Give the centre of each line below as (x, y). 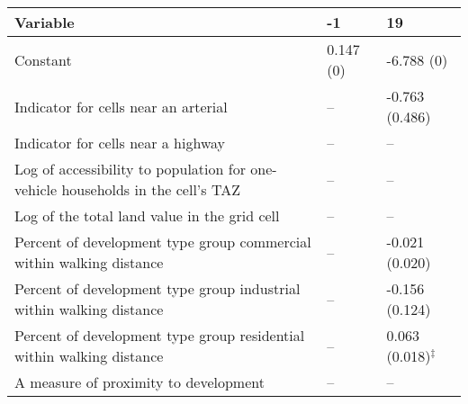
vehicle (36, 189)
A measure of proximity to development (139, 382)
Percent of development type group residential (160, 335)
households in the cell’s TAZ (151, 189)
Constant (43, 59)
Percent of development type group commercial (163, 242)
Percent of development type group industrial (157, 288)
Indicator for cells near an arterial (121, 106)
